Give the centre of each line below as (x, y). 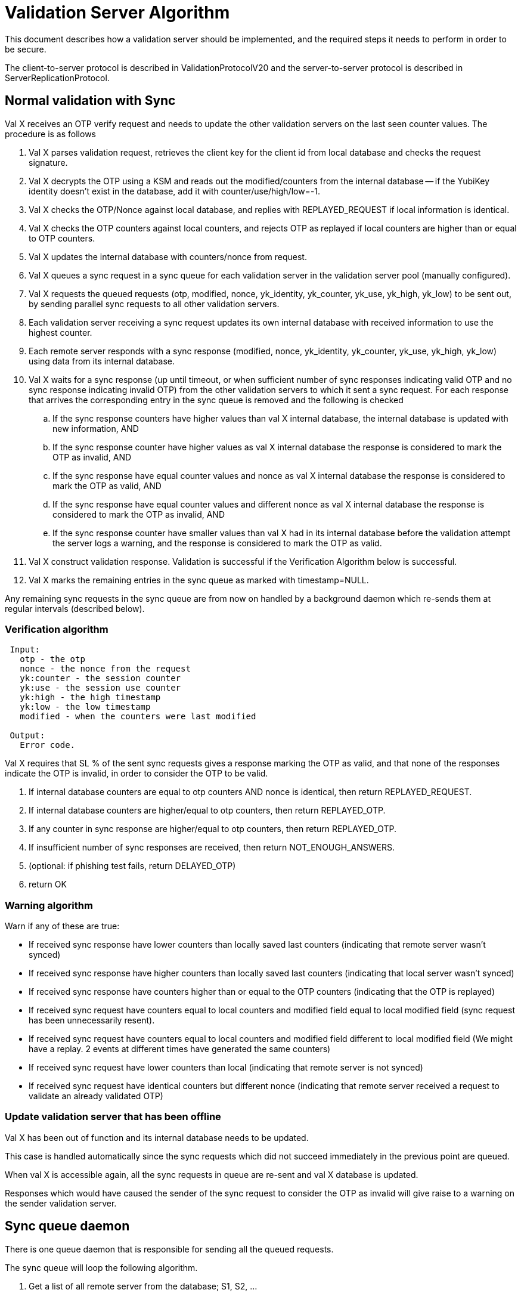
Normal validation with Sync (90, 101)
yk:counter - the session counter (100, 678)
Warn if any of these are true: (62, 926)
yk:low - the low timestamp (85, 707)
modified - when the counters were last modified (138, 717)
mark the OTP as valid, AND (107, 485)
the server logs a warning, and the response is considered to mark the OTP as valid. (217, 543)
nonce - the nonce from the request (105, 669)
